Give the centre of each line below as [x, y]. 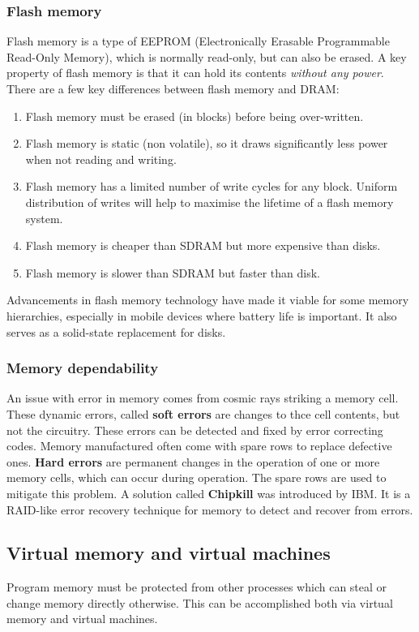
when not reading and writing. [101, 159]
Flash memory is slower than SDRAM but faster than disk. [173, 272]
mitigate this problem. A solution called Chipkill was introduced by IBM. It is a [209, 493]
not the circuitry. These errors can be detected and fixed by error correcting [195, 430]
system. [44, 218]
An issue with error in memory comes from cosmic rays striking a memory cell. [203, 398]
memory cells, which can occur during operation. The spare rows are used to [197, 477]
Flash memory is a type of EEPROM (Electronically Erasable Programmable [198, 41]
